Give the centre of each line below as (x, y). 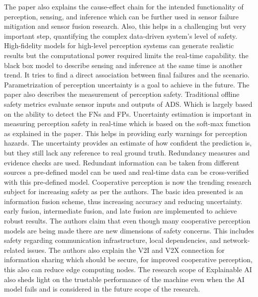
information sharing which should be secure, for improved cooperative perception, (128, 260)
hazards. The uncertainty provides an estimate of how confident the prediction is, (128, 143)
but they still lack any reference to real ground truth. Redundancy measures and (127, 152)
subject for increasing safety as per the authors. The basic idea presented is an (124, 191)
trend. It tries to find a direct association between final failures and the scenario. (127, 75)
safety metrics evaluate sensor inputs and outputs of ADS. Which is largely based (128, 104)
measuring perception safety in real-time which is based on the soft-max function (127, 123)
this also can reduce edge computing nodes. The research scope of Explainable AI (128, 269)
